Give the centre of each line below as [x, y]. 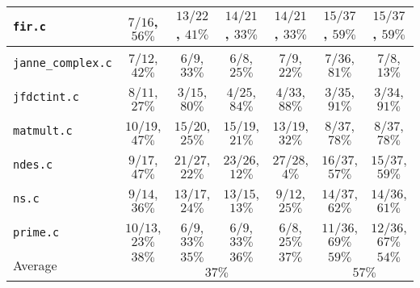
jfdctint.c [46, 97]
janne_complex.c [63, 63]
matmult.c [43, 131]
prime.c [36, 232]
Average [35, 265]
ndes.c [33, 165]
